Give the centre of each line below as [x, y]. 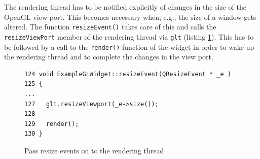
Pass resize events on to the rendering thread [94, 150]
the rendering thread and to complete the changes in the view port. [109, 57]
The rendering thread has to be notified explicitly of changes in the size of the [125, 7]
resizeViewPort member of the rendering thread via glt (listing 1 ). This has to [129, 36]
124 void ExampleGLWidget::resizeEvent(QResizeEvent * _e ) [128, 74]
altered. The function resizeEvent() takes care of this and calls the [110, 27]
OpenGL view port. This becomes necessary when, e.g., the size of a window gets [130, 17]
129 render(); [52, 124]
